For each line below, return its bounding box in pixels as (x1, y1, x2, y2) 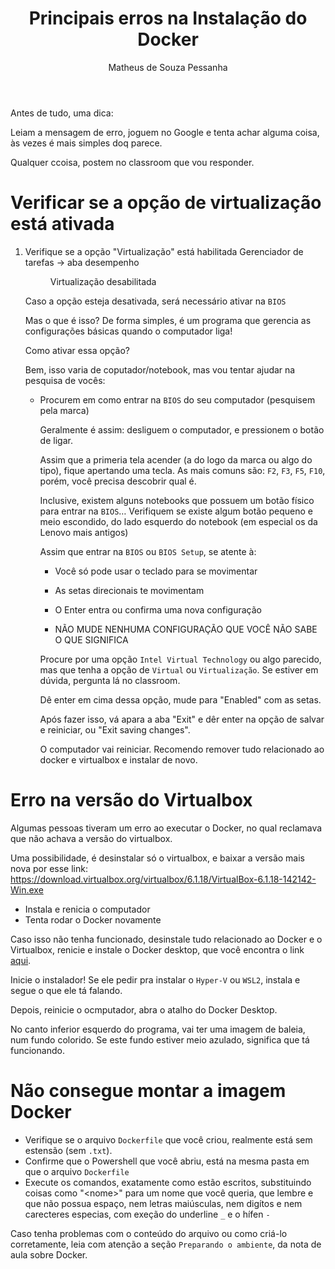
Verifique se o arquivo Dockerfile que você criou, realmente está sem (24, 1133, 313, 1146)
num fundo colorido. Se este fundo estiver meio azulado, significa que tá (10, 1033, 310, 1046)
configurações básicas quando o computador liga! (24, 325, 233, 337)
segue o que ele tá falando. (10, 984, 123, 996)
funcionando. (10, 1044, 65, 1056)
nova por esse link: (10, 862, 88, 874)
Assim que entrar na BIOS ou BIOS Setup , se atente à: (39, 545, 257, 557)
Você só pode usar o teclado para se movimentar (54, 565, 258, 577)
